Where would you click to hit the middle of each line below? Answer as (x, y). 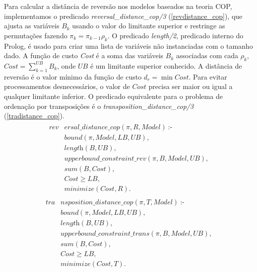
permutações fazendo (36, 35)
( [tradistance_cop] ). (34, 116)
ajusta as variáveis (32, 26)
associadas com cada (207, 55)
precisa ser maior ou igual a (191, 86)
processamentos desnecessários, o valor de (67, 86)
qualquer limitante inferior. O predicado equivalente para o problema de (113, 96)
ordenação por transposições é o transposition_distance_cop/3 (99, 106)
